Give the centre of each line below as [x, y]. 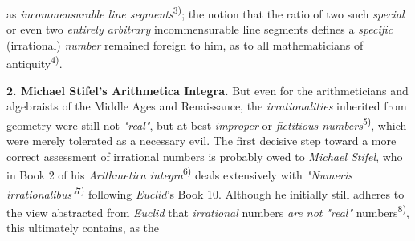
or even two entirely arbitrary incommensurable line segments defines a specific [200, 29]
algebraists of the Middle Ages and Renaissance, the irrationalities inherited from [207, 106]
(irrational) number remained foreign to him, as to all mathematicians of [185, 44]
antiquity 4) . [35, 62]
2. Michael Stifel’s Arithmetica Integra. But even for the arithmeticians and [207, 90]
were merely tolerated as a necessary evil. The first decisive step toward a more [201, 141]
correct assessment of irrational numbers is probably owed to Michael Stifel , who [205, 156]
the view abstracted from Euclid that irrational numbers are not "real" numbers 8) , [208, 211]
